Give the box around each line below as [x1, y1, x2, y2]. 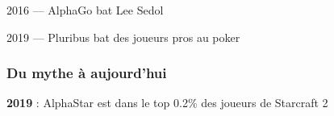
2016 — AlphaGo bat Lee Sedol [6, 2, 164, 18]
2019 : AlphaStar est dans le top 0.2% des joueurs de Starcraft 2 [6, 94, 328, 111]
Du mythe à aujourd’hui [6, 63, 167, 83]
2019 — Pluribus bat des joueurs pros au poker [6, 28, 240, 45]
